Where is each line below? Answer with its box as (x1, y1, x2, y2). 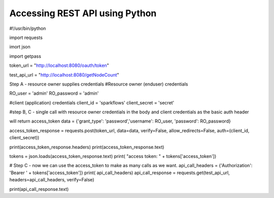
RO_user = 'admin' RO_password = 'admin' (9, 90, 99, 96)
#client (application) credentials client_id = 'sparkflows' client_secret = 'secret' (9, 99, 175, 106)
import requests (9, 34, 43, 41)
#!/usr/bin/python (9, 25, 46, 31)
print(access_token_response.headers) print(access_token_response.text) (9, 144, 164, 150)
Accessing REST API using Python (9, 8, 157, 19)
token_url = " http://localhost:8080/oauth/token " (9, 62, 109, 68)
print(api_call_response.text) (9, 186, 69, 192)
